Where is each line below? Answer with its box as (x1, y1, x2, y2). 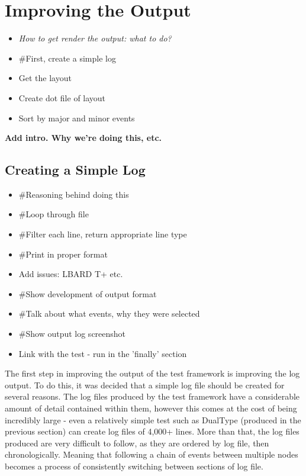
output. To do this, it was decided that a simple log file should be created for (5, 378, 285, 391)
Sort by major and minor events (18, 111, 135, 124)
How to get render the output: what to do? (18, 32, 172, 44)
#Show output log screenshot (18, 327, 126, 340)
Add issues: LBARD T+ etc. (18, 268, 123, 280)
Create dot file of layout (18, 91, 106, 104)
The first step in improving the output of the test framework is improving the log (5, 367, 300, 379)
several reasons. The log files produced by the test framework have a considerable (5, 390, 300, 403)
